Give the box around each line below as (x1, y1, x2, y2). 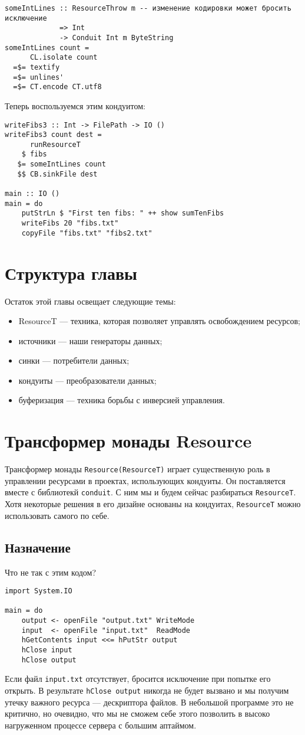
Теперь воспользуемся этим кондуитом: (5, 99, 145, 112)
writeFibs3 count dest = (5, 130, 102, 139)
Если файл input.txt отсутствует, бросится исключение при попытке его (5, 672, 271, 685)
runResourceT (29, 140, 81, 149)
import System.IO (5, 587, 72, 596)
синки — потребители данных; (18, 354, 130, 367)
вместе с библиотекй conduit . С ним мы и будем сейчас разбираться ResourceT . (5, 486, 296, 498)
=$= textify (13, 63, 60, 71)
